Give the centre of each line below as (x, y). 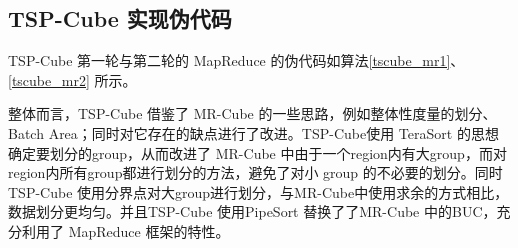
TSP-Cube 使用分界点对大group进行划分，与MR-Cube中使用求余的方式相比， (258, 191)
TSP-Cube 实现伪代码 (120, 18)
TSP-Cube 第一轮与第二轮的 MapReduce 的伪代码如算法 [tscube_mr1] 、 (236, 60)
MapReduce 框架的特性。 (149, 230)
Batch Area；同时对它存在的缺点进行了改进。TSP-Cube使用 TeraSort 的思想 (253, 132)
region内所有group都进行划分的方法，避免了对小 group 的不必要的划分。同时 (255, 172)
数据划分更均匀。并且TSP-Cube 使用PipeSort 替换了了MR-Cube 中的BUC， (252, 211)
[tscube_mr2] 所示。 (72, 79)
